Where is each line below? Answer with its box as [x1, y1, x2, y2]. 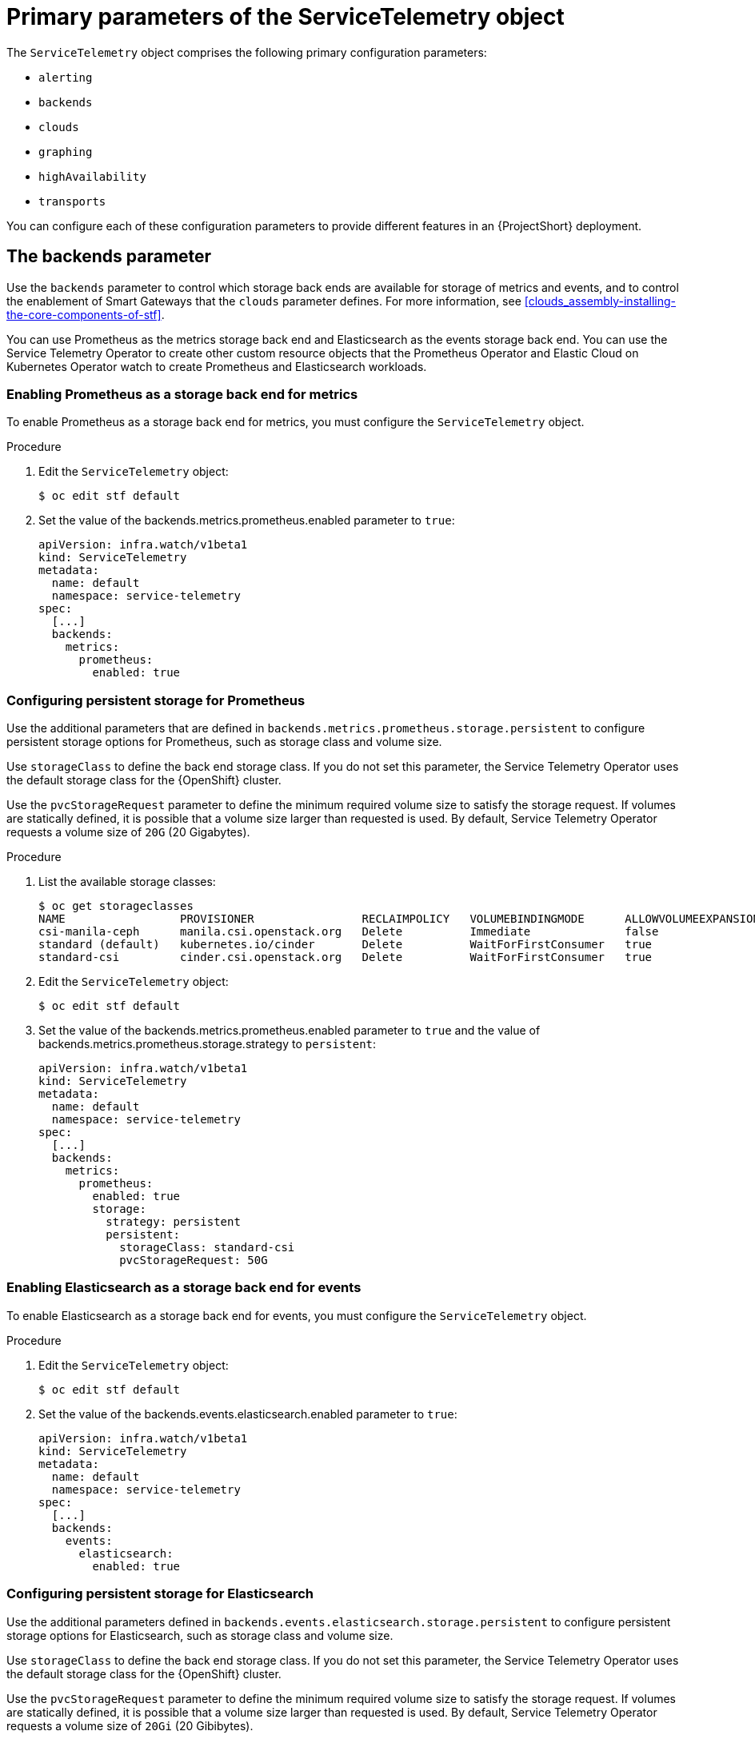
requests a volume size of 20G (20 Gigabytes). [6, 825, 250, 840]
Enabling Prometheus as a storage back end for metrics [6, 385, 358, 402]
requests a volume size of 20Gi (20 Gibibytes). [6, 1718, 254, 1733]
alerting [38, 70, 93, 84]
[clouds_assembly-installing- [524, 293, 677, 308]
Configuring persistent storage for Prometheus [6, 692, 306, 708]
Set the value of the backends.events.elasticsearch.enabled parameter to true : [38, 1406, 457, 1421]
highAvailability [38, 170, 146, 183]
